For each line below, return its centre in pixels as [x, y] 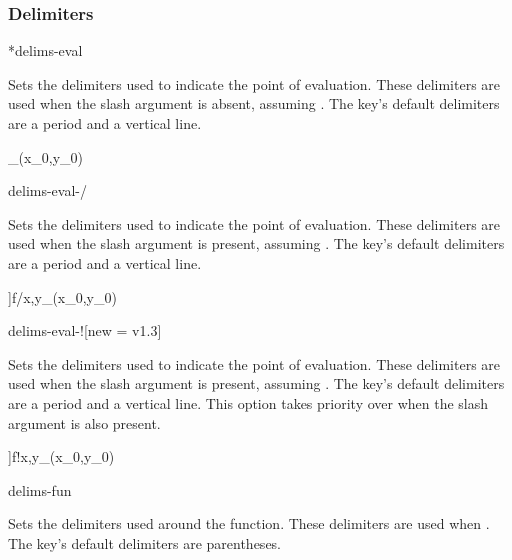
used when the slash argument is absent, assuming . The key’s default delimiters [254, 103]
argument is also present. [84, 422]
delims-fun [40, 489]
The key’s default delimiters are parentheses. [145, 542]
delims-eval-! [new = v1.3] [85, 330]
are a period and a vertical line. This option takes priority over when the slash [248, 402]
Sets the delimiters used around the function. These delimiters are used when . [249, 523]
